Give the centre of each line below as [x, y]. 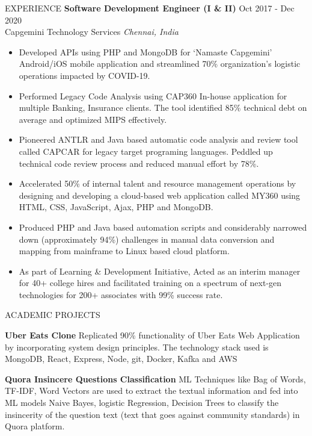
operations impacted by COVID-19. [84, 75]
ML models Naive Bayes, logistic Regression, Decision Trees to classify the [142, 403]
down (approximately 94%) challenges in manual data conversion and [147, 239]
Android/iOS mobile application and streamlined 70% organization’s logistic [160, 64]
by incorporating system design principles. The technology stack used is [137, 347]
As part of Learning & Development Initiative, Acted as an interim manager [160, 271]
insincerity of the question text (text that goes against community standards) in [152, 414]
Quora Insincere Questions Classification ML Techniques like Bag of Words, [155, 378]
